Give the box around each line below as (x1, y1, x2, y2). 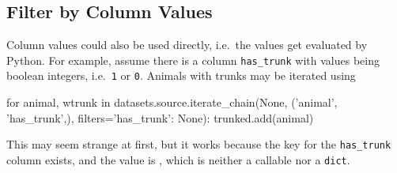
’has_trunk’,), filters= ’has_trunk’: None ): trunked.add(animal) (6, 109, 314, 126)
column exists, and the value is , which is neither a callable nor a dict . (6, 151, 350, 167)
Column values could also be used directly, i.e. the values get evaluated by (6, 36, 368, 53)
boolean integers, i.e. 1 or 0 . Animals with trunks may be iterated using (6, 67, 356, 84)
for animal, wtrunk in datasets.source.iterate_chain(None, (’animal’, (6, 94, 338, 111)
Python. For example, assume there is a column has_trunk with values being (6, 51, 380, 68)
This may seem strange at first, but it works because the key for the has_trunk (6, 136, 391, 152)
